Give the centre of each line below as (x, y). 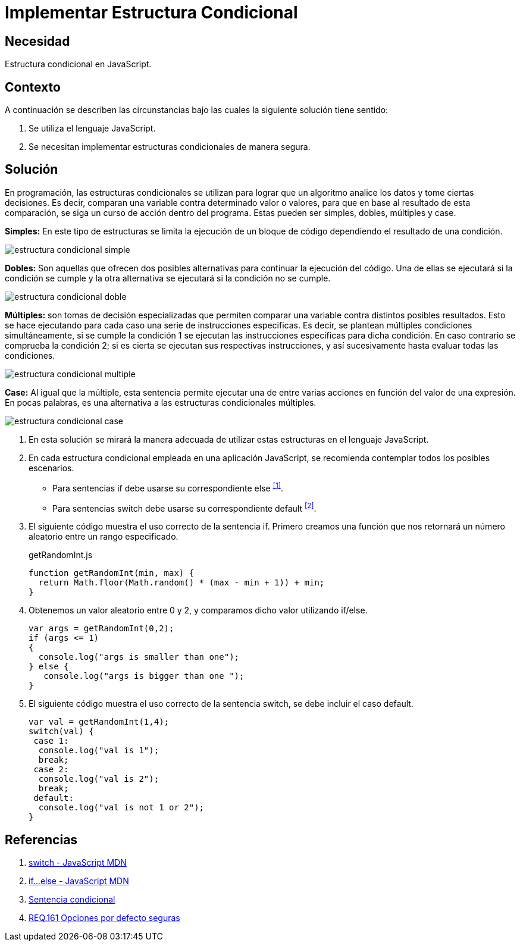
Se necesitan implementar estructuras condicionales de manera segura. (170, 147)
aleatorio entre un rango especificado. (104, 537)
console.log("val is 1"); (99, 751)
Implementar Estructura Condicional (151, 12)
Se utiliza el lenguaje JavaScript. (92, 129)
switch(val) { (61, 732)
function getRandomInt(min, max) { (112, 573)
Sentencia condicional (72, 900)
